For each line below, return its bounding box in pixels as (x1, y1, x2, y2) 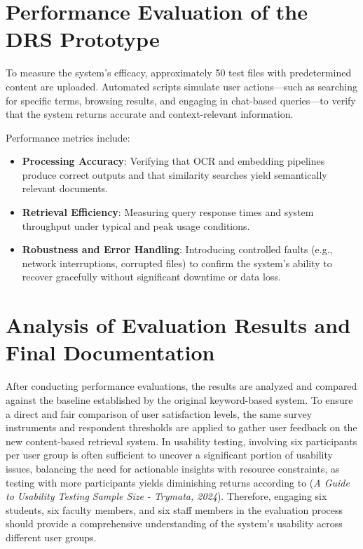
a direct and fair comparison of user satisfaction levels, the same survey (6, 406, 313, 421)
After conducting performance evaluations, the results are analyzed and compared (6, 379, 357, 393)
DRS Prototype (6, 25, 160, 53)
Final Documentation (6, 338, 215, 367)
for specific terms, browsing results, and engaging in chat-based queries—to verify (6, 93, 356, 107)
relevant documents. (22, 181, 109, 196)
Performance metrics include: (6, 130, 130, 144)
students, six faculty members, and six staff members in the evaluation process (6, 502, 343, 517)
